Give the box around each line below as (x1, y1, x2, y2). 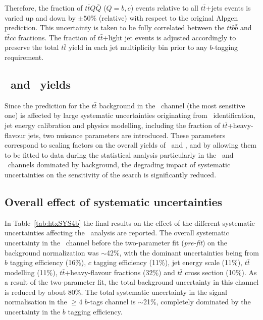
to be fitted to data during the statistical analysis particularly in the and (5, 149, 234, 160)
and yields (11, 76, 71, 92)
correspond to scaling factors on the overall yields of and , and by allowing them (5, 140, 257, 150)
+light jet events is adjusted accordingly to (102, 32, 236, 42)
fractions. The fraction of (18, 32, 95, 42)
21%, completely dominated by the (143, 296, 251, 307)
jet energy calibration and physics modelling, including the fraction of (5, 119, 220, 130)
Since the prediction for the (5, 100, 89, 110)
